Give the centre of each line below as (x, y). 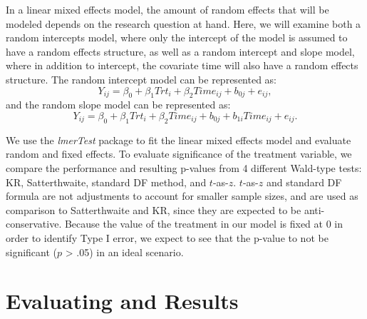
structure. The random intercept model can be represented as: (141, 79)
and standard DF (304, 182)
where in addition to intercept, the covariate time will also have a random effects (182, 65)
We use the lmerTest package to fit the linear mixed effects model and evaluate (179, 140)
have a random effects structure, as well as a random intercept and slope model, (180, 51)
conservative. (34, 224)
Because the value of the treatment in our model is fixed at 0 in (203, 224)
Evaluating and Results (122, 301)
